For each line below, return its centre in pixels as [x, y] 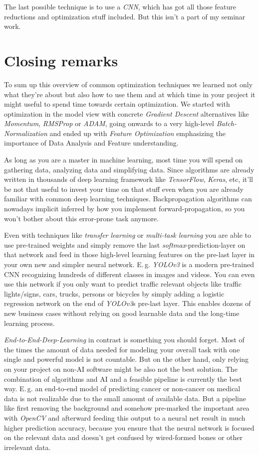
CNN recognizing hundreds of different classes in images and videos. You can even [129, 274]
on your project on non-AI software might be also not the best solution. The [121, 369]
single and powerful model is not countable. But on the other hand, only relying [127, 359]
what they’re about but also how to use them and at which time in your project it [130, 94]
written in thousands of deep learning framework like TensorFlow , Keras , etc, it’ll [129, 179]
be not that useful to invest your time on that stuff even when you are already [124, 189]
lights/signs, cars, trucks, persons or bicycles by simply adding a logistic [114, 293]
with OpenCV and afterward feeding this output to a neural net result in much [125, 417]
